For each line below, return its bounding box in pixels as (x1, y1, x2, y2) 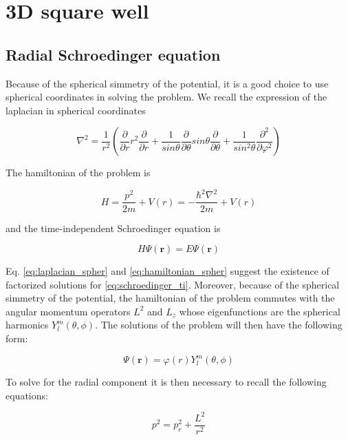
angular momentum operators (6, 304, 131, 318)
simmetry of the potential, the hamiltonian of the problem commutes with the (6, 291, 335, 305)
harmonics (6, 317, 49, 332)
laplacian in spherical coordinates (6, 103, 146, 117)
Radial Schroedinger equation (6, 43, 221, 65)
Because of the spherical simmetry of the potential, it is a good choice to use (6, 76, 329, 90)
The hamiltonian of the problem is (6, 165, 151, 180)
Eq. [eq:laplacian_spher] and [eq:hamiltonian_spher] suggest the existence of (6, 264, 329, 278)
